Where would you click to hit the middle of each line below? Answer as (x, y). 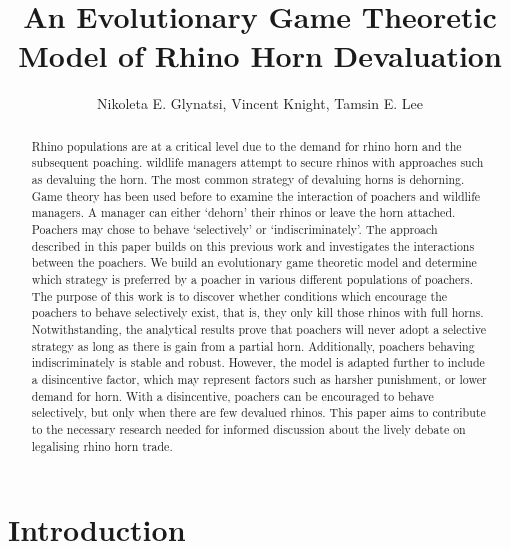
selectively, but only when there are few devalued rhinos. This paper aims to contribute (258, 412)
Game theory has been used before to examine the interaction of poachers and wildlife (256, 195)
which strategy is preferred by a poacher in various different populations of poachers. (252, 278)
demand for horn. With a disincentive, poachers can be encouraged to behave (232, 395)
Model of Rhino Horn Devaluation (260, 55)
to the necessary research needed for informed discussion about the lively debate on (248, 428)
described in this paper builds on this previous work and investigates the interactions (253, 245)
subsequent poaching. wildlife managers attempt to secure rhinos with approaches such (257, 162)
